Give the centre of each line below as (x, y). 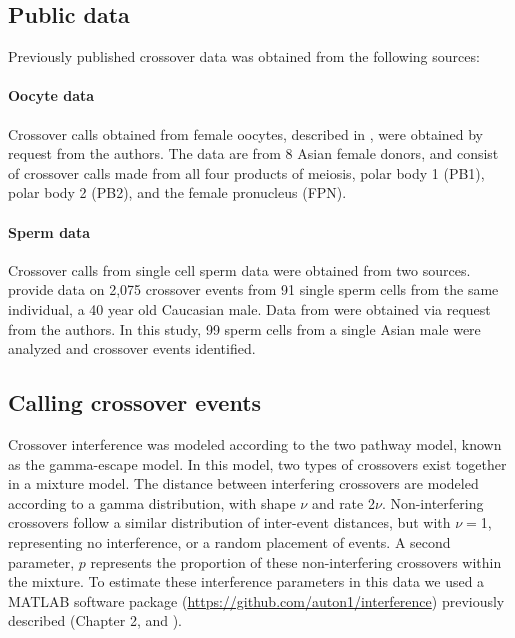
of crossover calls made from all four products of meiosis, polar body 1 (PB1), (246, 172)
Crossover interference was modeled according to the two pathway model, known (255, 443)
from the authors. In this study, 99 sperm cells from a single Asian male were (244, 328)
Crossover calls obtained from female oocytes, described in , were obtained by (246, 133)
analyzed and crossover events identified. (132, 348)
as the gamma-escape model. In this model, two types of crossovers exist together (257, 463)
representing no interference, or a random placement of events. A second (229, 541)
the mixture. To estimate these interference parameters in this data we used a (246, 581)
